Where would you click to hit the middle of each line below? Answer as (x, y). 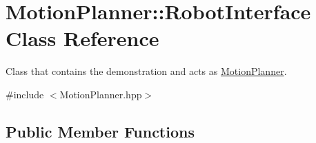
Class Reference (82, 38)
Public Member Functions (100, 131)
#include (25, 94)
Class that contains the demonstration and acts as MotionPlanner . (146, 71)
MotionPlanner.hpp (101, 94)
